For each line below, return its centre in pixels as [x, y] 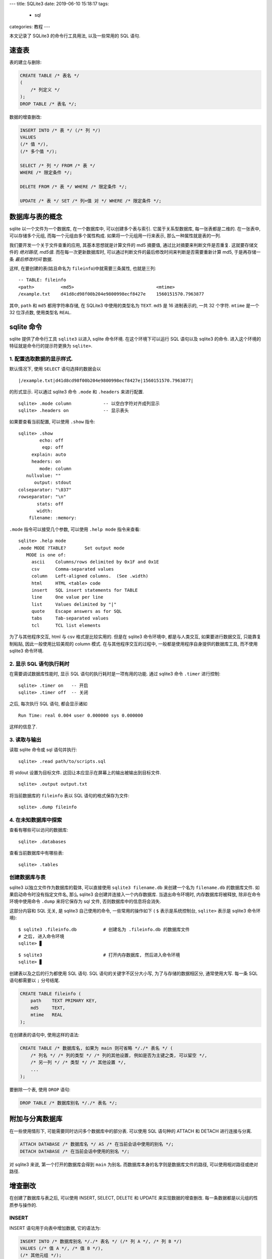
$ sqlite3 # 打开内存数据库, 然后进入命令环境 [99, 955]
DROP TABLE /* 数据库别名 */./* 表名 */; [69, 1103]
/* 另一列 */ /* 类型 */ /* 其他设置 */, [78, 1062]
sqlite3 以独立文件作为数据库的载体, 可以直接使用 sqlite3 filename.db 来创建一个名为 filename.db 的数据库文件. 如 [134, 887]
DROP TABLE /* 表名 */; [48, 104]
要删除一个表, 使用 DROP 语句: [40, 1090]
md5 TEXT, [48, 1008]
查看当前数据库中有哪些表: [37, 853]
